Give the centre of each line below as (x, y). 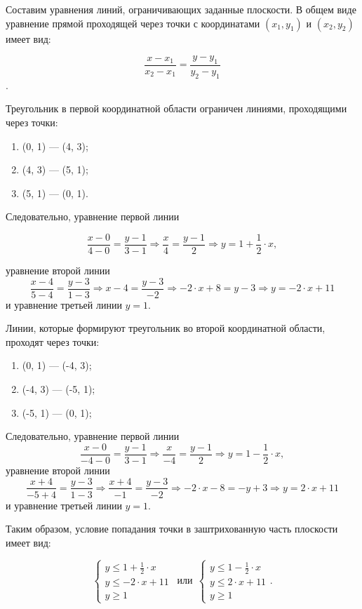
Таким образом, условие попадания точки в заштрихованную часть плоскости (172, 529)
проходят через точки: (53, 341)
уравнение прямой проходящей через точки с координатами (133, 23)
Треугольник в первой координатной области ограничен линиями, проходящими (176, 108)
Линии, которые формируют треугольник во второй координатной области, (166, 328)
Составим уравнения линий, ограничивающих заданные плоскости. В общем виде (181, 9)
